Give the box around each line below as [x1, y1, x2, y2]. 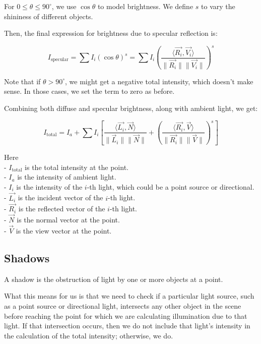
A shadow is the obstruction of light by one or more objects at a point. [4, 273, 223, 284]
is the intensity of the [16, 181, 83, 192]
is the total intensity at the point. [25, 161, 128, 172]
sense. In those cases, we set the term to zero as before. [4, 86, 175, 96]
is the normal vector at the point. [17, 214, 120, 225]
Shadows [4, 250, 50, 265]
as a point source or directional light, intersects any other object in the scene [4, 300, 241, 311]
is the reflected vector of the [18, 203, 105, 214]
